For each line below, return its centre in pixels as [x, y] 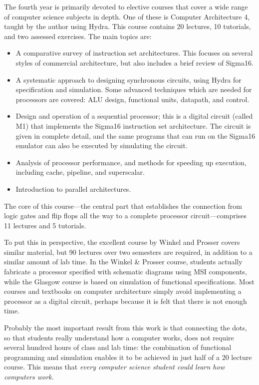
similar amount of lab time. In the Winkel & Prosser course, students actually [123, 262]
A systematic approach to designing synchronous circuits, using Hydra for [129, 79]
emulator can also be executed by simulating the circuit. [102, 145]
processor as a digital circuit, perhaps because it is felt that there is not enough [126, 301]
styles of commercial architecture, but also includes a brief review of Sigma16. [134, 62]
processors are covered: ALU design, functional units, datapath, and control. [132, 99]
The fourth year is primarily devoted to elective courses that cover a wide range [126, 7]
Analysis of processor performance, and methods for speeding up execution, [131, 162]
